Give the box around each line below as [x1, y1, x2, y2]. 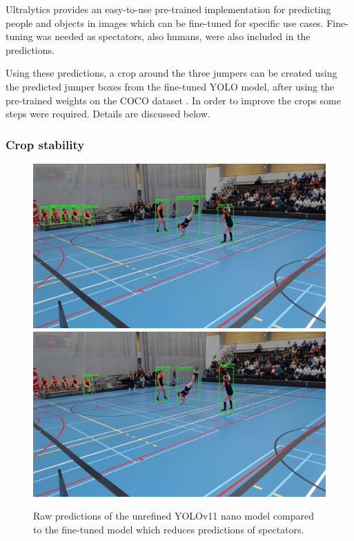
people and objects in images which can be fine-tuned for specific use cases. [6, 15, 324, 30]
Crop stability [6, 135, 85, 153]
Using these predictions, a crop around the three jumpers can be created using [6, 66, 337, 80]
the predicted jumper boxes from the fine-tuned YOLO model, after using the [6, 79, 335, 93]
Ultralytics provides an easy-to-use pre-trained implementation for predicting [6, 2, 331, 16]
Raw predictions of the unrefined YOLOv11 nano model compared [33, 509, 314, 523]
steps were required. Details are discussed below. [6, 106, 210, 121]
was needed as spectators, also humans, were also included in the [36, 29, 311, 44]
